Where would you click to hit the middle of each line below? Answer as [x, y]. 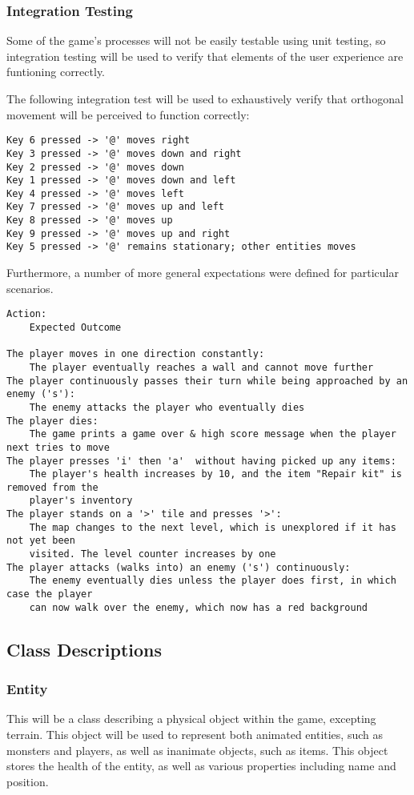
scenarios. [30, 288]
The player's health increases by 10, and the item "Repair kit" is [215, 474]
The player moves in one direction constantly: [136, 354]
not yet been [41, 541]
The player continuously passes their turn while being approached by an [207, 381]
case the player [50, 594]
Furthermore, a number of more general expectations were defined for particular [203, 273]
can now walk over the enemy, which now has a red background [199, 607]
